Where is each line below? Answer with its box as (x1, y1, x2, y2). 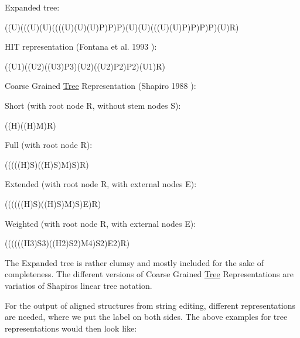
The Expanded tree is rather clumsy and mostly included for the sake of (5, 256, 264, 268)
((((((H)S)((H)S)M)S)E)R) (5, 197, 101, 209)
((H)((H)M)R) (5, 119, 56, 131)
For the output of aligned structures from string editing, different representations (5, 299, 295, 311)
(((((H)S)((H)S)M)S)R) (5, 158, 89, 170)
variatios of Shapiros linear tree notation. (5, 279, 152, 291)
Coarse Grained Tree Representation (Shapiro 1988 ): (5, 80, 196, 92)
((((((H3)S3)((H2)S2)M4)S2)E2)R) (5, 237, 130, 249)
